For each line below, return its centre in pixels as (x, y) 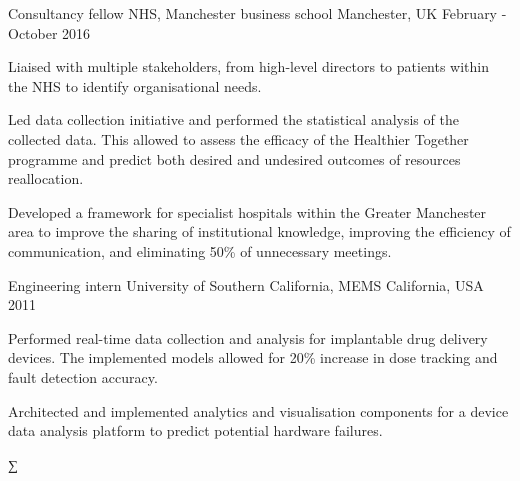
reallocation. (46, 178)
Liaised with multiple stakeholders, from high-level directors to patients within (249, 66)
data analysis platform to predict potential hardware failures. (195, 430)
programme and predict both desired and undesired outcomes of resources (234, 158)
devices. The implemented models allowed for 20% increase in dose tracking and (253, 357)
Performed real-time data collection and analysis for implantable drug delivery (248, 337)
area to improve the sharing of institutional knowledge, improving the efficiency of (259, 231)
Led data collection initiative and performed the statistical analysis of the (233, 119)
